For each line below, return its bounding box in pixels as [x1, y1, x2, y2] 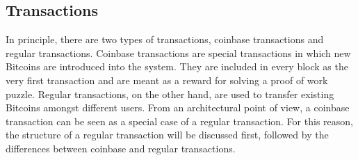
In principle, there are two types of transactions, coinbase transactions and [6, 32, 324, 47]
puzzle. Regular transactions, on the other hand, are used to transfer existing [6, 86, 334, 101]
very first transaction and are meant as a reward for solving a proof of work [6, 72, 328, 87]
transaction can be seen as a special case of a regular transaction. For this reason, [6, 113, 353, 128]
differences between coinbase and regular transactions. [6, 141, 236, 155]
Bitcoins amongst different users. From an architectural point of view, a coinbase [6, 100, 350, 115]
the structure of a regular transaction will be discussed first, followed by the [6, 127, 329, 142]
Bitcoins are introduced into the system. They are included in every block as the [6, 59, 348, 74]
